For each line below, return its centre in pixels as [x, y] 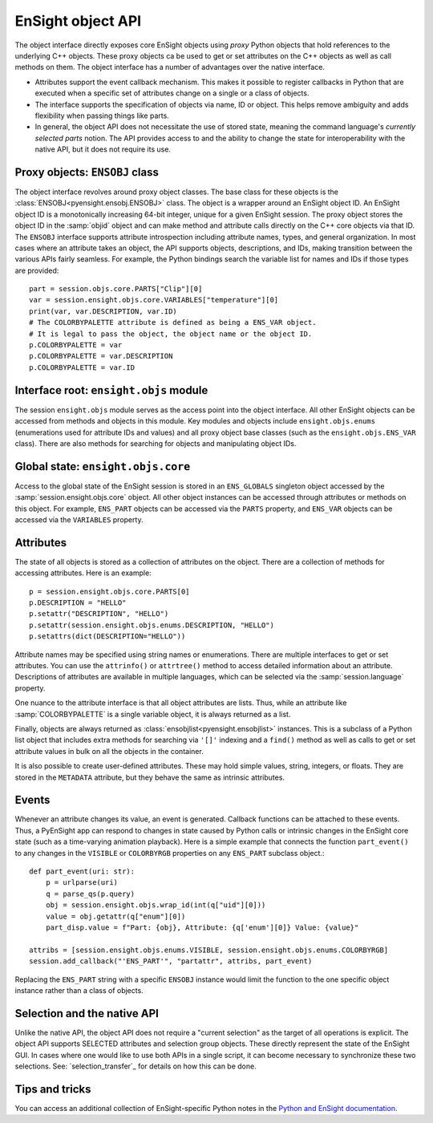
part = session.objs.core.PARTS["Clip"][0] [116, 289]
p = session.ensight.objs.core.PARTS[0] [109, 591]
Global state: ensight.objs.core [103, 466]
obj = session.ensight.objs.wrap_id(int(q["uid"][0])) [156, 905]
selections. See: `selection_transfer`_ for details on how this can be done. [136, 1066]
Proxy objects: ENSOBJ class [87, 172]
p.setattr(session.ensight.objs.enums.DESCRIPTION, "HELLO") [152, 625]
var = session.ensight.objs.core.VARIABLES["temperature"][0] [154, 300]
